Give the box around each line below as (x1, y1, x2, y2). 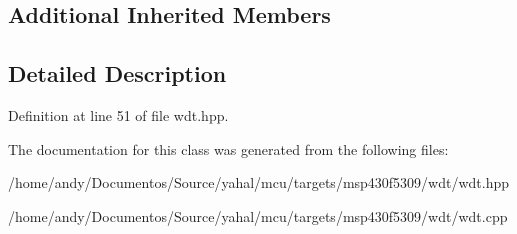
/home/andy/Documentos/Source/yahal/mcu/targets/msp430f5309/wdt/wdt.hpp (8, 172, 510, 193)
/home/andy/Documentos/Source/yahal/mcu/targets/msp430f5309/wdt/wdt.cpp (8, 205, 508, 226)
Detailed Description (8, 58, 227, 89)
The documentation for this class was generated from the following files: (8, 138, 449, 159)
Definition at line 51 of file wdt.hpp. (8, 104, 229, 125)
